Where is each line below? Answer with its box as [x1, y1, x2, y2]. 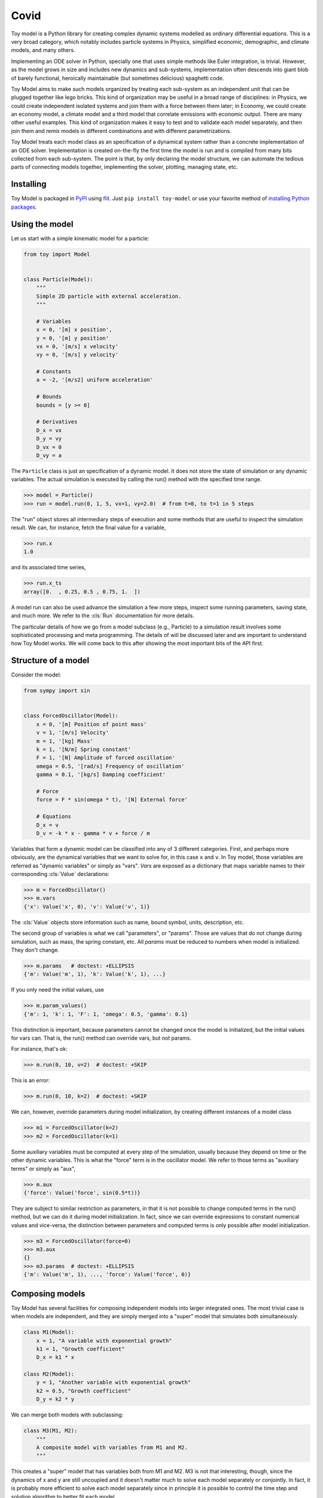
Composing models [11, 1288, 86, 1298]
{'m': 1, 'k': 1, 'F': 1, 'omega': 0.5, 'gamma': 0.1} [23, 1010, 188, 1017]
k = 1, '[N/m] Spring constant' [36, 746, 132, 753]
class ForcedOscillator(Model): [23, 712, 119, 719]
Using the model [11, 219, 74, 229]
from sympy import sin [23, 687, 90, 694]
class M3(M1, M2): [23, 1427, 78, 1434]
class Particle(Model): [23, 276, 94, 283]
